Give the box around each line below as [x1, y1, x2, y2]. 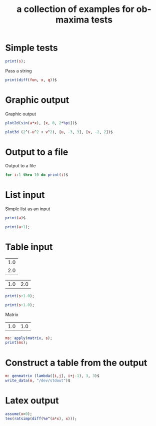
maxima [55, 14, 89, 25]
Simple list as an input [5, 206, 50, 212]
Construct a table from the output [5, 357, 147, 368]
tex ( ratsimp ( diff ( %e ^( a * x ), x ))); [5, 416, 77, 421]
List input [5, 189, 45, 201]
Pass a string [5, 67, 32, 73]
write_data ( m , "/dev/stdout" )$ [5, 378, 70, 383]
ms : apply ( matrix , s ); [5, 336, 52, 341]
